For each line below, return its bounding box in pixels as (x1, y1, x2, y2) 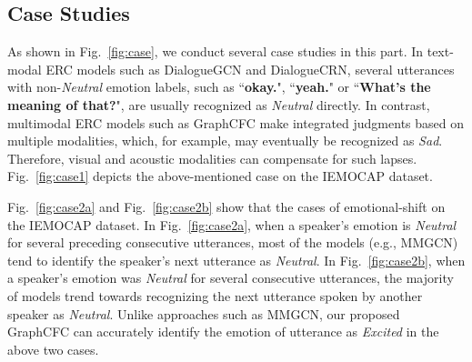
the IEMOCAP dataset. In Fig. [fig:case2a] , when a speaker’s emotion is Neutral (7, 215, 457, 234)
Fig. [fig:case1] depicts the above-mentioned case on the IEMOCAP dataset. (7, 166, 433, 186)
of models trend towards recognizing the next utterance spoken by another (7, 286, 423, 305)
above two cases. (7, 339, 99, 358)
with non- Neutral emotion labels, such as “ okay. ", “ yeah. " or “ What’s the (7, 77, 431, 96)
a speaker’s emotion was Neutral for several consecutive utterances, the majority (7, 268, 454, 287)
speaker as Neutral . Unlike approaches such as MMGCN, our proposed (7, 304, 400, 323)
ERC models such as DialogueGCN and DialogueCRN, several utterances (45, 59, 455, 78)
